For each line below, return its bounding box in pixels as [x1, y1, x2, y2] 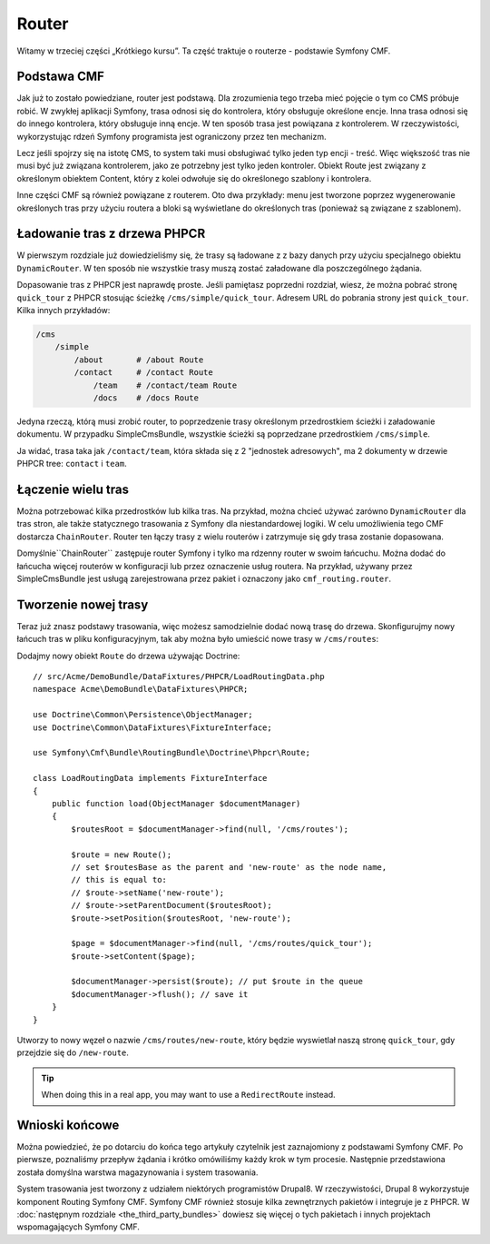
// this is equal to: [71, 874, 168, 885]
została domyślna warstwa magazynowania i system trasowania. [16, 1167, 259, 1178]
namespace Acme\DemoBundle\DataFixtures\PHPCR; [33, 684, 249, 695]
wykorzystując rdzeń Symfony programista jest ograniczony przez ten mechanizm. [16, 131, 327, 142]
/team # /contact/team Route [93, 380, 238, 390]
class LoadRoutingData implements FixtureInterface [33, 773, 268, 784]
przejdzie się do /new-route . [16, 1047, 129, 1058]
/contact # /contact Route [73, 368, 213, 378]
